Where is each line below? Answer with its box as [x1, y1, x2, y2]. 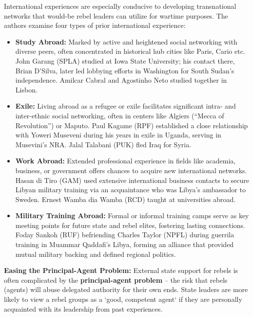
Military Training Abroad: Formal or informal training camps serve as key [15, 210, 249, 221]
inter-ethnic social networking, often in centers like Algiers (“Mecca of [15, 110, 224, 120]
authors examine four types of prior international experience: [4, 20, 186, 30]
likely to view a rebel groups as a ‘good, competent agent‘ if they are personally [4, 294, 242, 304]
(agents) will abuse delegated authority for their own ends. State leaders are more [4, 284, 248, 294]
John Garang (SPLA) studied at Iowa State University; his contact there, [15, 55, 235, 66]
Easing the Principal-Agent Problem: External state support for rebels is [4, 265, 238, 275]
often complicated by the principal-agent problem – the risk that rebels [4, 274, 228, 285]
